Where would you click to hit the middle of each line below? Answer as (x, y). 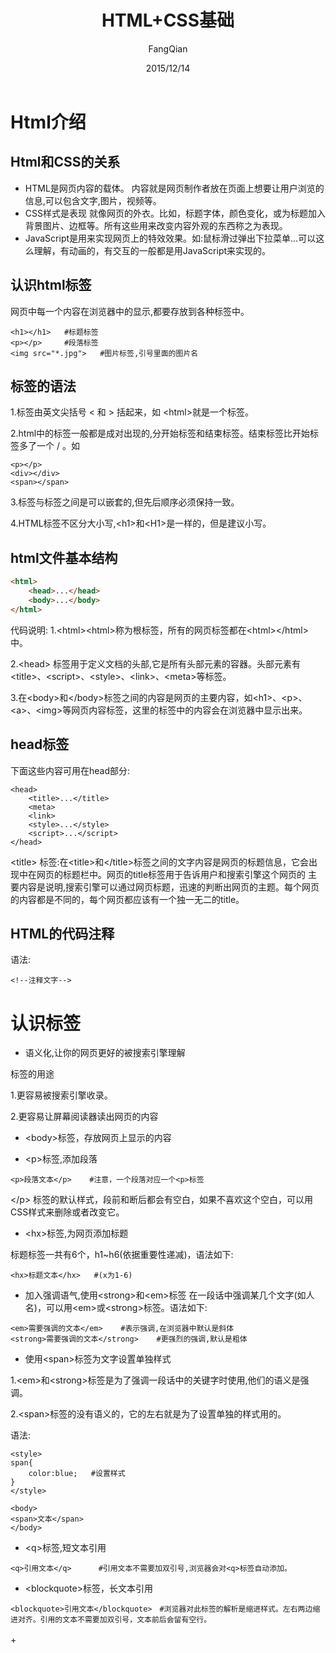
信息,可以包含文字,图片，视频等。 (93, 200)
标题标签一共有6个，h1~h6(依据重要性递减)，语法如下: (122, 1255)
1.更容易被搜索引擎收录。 (61, 1095)
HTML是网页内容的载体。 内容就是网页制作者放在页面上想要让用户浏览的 (174, 188)
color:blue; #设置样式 (77, 1474)
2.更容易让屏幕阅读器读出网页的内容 (84, 1117)
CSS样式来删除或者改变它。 (67, 1212)
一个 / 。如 (58, 446)
